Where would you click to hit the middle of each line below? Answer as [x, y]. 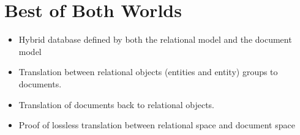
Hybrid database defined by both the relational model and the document [155, 39]
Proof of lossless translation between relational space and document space [157, 125]
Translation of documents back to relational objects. [117, 104]
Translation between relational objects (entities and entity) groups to [148, 72]
